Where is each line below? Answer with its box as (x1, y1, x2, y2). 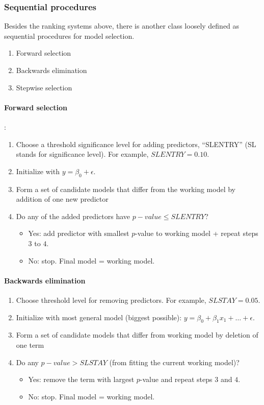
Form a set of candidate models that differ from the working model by (16, 183, 236, 194)
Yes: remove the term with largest (28, 374, 135, 385)
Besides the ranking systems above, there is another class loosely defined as (4, 20, 240, 31)
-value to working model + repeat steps (135, 228, 258, 239)
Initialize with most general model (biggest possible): (16, 312, 182, 322)
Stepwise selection (16, 82, 72, 92)
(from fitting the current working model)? (109, 356, 240, 367)
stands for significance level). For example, (16, 149, 149, 159)
